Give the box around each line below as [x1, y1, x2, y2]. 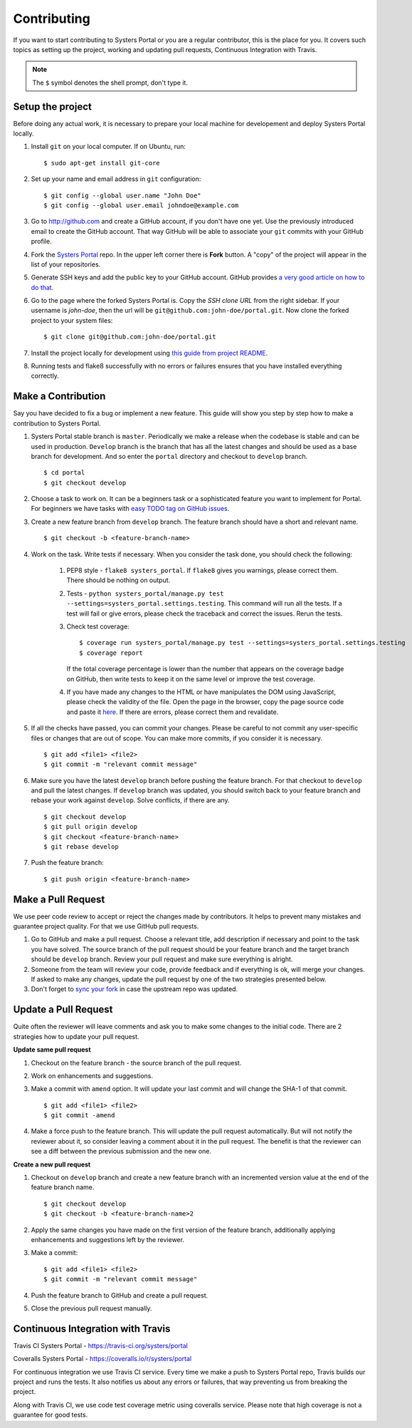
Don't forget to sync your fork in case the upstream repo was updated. [31, 985, 238, 993]
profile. [31, 237, 53, 246]
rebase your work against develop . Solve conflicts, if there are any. [31, 796, 231, 804]
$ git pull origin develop [43, 823, 138, 831]
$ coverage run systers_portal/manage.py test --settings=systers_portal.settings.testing [79, 638, 406, 647]
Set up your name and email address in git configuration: [31, 175, 201, 183]
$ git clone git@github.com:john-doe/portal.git [43, 333, 216, 341]
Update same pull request [13, 1045, 92, 1054]
